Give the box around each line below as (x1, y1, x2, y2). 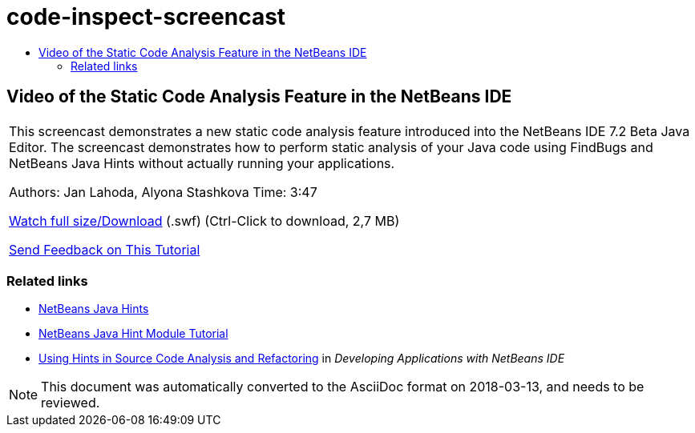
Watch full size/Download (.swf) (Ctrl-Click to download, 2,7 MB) (9, 212, 400, 229)
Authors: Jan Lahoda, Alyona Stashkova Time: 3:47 (9, 183, 317, 200)
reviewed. (41, 395, 100, 411)
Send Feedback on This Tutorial (9, 241, 200, 258)
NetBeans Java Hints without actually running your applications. (9, 154, 395, 171)
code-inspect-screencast (6, 3, 286, 30)
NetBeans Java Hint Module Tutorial (38, 327, 228, 341)
